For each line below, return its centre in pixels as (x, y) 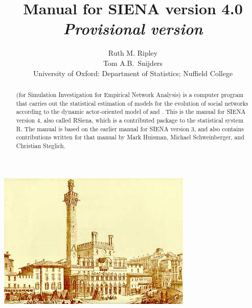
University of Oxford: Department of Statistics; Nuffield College (133, 73)
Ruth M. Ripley (133, 53)
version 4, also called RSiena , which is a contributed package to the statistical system (130, 120)
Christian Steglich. (41, 145)
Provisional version (133, 29)
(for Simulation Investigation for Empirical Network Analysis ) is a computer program (130, 94)
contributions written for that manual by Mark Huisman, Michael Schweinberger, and (130, 137)
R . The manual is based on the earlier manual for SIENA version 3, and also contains (130, 128)
